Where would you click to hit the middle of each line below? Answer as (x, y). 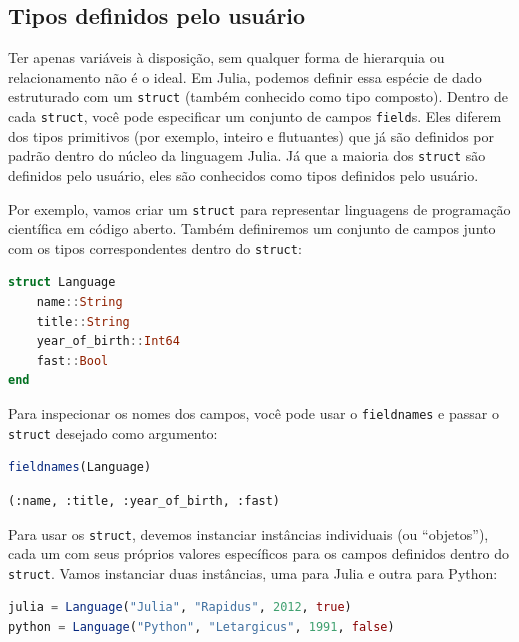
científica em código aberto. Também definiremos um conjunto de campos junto (252, 228)
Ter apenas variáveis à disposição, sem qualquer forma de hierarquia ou (226, 57)
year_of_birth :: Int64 (108, 341)
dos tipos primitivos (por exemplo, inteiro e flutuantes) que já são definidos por (251, 135)
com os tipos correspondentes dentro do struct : (155, 247)
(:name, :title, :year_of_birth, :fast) (144, 500)
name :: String (79, 302)
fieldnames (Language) (80, 467)
